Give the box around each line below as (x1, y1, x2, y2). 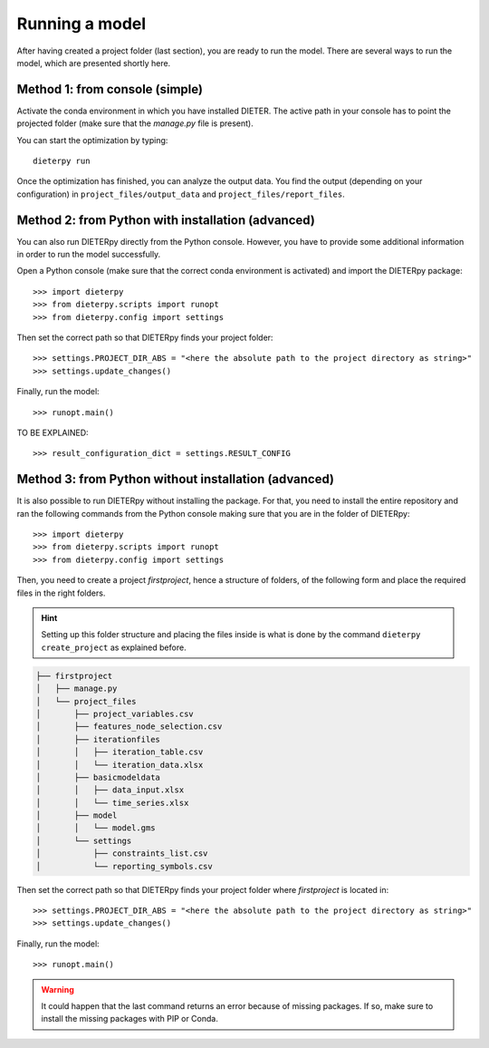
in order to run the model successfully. (16, 249, 161, 260)
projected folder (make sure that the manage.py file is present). (16, 118, 254, 129)
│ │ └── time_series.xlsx (35, 798, 189, 808)
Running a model (16, 14, 147, 34)
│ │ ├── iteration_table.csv (35, 747, 204, 757)
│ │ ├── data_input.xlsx (35, 785, 185, 795)
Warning (41, 984, 74, 995)
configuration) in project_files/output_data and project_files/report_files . (16, 189, 346, 199)
